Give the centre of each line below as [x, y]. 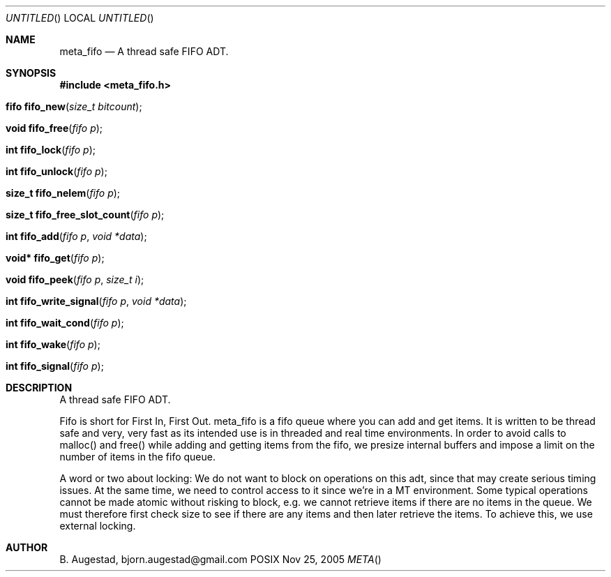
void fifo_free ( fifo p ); [54, 128]
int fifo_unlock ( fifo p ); [56, 171]
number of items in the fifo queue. [137, 457]
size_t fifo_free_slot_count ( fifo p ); [85, 215]
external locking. [98, 526]
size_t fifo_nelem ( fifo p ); [63, 193]
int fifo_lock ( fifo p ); [51, 150]
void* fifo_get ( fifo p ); [55, 258]
